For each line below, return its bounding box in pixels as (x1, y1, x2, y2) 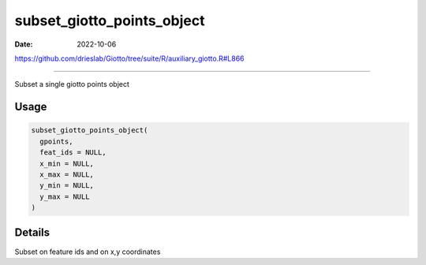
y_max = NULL (39, 192, 90, 201)
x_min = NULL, (39, 159, 95, 168)
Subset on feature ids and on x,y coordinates (14, 247, 161, 256)
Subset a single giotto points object (14, 80, 130, 89)
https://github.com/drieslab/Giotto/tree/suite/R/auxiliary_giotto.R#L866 (14, 54, 245, 63)
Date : (14, 39, 33, 49)
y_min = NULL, (39, 181, 95, 190)
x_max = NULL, (39, 170, 95, 179)
